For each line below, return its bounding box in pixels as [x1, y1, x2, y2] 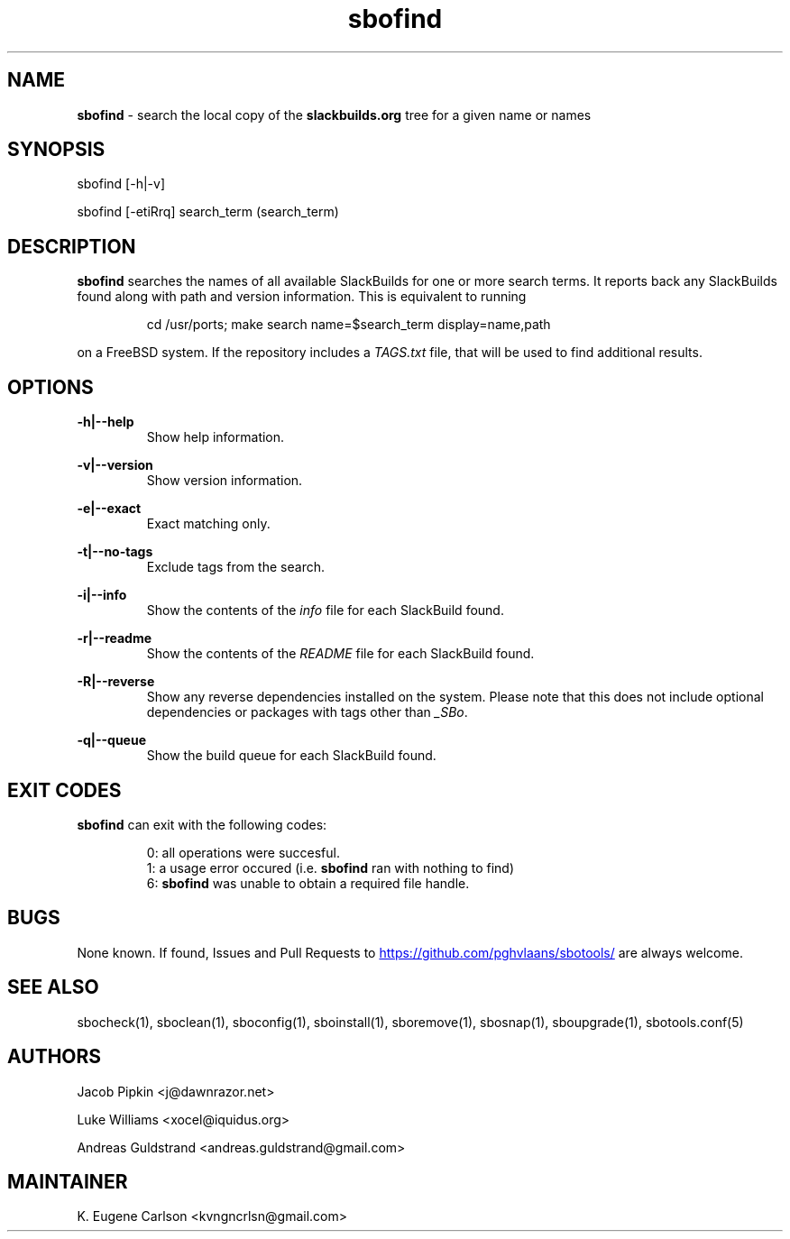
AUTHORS [7, 1045, 102, 1069]
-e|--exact [77, 500, 142, 517]
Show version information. [146, 473, 303, 489]
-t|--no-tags [77, 544, 153, 560]
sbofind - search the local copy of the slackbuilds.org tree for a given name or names [77, 106, 592, 123]
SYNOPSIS [7, 138, 106, 161]
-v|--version [77, 457, 153, 473]
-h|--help [77, 414, 134, 430]
